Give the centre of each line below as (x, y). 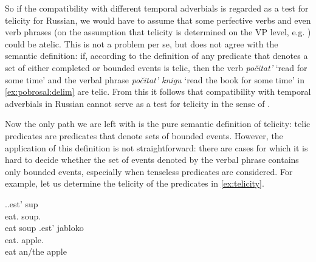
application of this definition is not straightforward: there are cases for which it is (156, 147)
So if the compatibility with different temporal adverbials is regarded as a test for (157, 8)
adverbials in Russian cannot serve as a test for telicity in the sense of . (138, 103)
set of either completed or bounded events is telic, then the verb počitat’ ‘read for (156, 67)
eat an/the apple (36, 251)
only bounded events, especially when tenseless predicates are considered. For (149, 171)
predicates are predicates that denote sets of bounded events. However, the (144, 135)
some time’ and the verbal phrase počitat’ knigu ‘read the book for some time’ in (155, 79)
